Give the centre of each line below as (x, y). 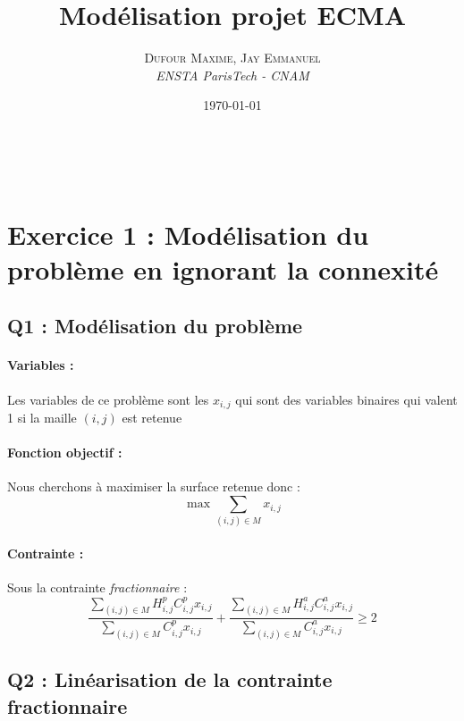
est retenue (152, 418)
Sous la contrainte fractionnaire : (97, 587)
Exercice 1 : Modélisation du (188, 234)
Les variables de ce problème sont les (108, 399)
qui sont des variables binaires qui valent (346, 399)
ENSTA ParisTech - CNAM (232, 75)
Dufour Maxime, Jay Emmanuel (232, 58)
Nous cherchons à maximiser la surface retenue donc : (154, 486)
